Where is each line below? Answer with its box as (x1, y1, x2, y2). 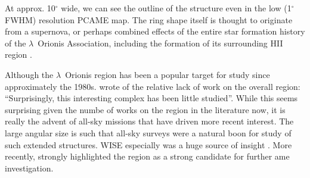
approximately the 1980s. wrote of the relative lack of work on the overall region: (5, 80, 300, 92)
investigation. (5, 161, 54, 174)
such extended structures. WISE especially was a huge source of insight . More (5, 138, 292, 151)
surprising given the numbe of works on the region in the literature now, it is (5, 103, 286, 115)
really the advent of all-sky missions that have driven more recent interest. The (5, 115, 294, 127)
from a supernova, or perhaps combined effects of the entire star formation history (5, 25, 305, 38)
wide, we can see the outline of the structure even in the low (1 (61, 2, 292, 14)
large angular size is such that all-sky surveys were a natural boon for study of (5, 126, 292, 139)
